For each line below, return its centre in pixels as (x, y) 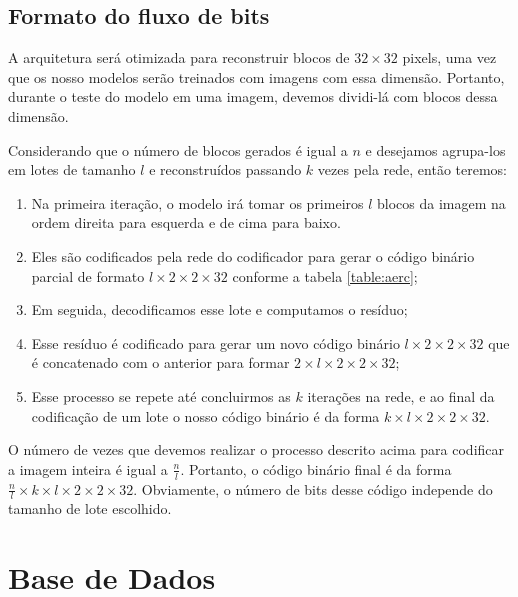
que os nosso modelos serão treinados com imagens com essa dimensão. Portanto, (256, 76)
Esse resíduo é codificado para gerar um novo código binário (215, 342)
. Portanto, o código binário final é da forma (316, 468)
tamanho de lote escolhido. (90, 508)
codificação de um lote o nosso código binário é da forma (205, 415)
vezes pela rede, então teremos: (412, 169)
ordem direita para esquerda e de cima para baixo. (186, 222)
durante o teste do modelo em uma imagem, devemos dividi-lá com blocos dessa (253, 96)
